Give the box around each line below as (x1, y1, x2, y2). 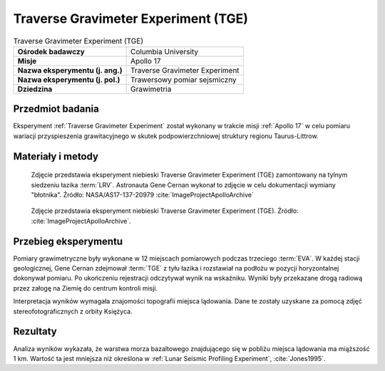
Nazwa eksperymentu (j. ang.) (17, 65, 123, 75)
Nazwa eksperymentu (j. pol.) (17, 75, 120, 85)
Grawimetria (130, 84, 172, 94)
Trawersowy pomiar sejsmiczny (130, 75, 237, 85)
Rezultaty (13, 325, 57, 338)
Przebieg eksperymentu (13, 235, 123, 247)
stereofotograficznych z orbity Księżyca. (13, 307, 133, 315)
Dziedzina (17, 84, 53, 94)
